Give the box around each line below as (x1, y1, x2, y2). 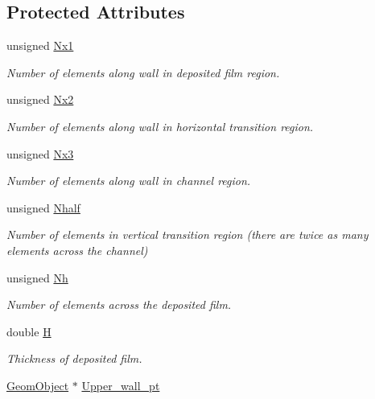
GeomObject (6, 376, 69, 393)
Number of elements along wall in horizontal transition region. (6, 117, 314, 134)
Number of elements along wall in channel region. (6, 172, 251, 189)
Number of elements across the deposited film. (6, 296, 232, 313)
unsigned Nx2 (6, 91, 74, 108)
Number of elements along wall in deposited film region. (6, 64, 280, 80)
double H (6, 323, 52, 339)
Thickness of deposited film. (6, 350, 142, 367)
